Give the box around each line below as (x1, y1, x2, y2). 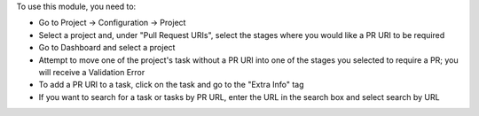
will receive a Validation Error (38, 66, 145, 77)
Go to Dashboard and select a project (38, 43, 176, 53)
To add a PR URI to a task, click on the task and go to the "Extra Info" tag (38, 80, 304, 90)
